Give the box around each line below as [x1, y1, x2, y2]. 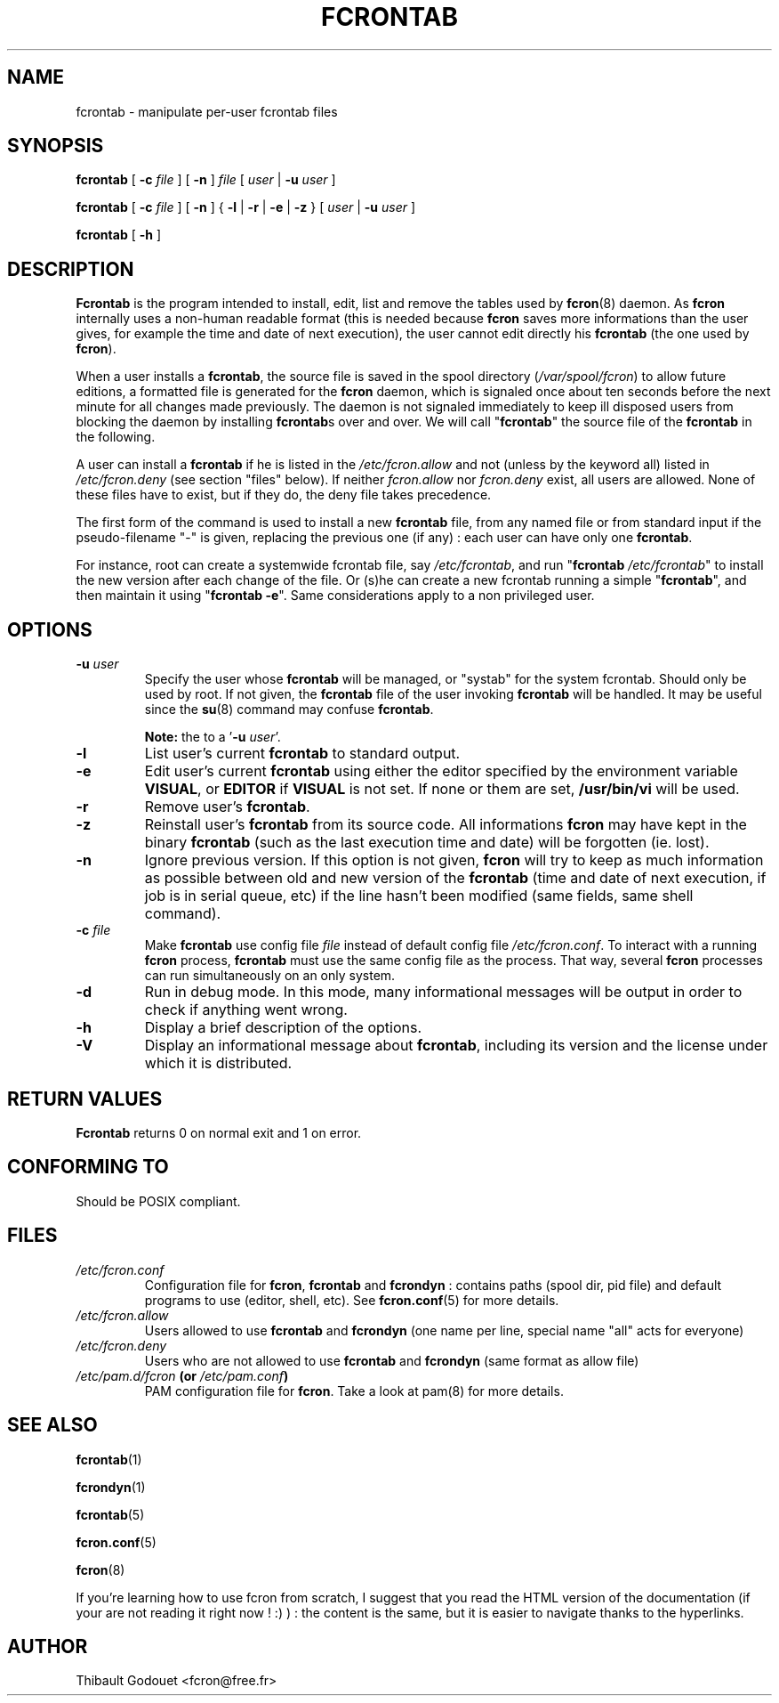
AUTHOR [7, 1634, 88, 1658]
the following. [76, 429, 156, 445]
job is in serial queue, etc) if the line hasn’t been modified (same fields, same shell [144, 887, 694, 905]
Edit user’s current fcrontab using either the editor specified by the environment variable [144, 762, 738, 781]
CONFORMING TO [7, 1156, 169, 1179]
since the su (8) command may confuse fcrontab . [144, 701, 434, 718]
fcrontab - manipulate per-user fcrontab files [76, 103, 338, 119]
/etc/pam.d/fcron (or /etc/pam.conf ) [76, 1367, 289, 1383]
